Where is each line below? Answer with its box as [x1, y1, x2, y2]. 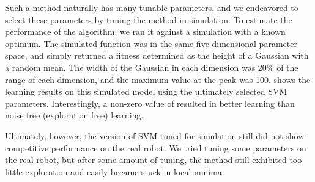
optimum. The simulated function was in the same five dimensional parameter [5, 37, 297, 49]
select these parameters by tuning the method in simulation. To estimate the [5, 13, 292, 26]
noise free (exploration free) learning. [5, 109, 144, 122]
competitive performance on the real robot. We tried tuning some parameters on [5, 141, 306, 154]
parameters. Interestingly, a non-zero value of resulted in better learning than [5, 96, 295, 109]
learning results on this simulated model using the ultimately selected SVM [5, 85, 287, 98]
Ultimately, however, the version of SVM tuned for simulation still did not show [5, 129, 305, 142]
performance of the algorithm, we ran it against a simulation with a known [5, 25, 286, 38]
